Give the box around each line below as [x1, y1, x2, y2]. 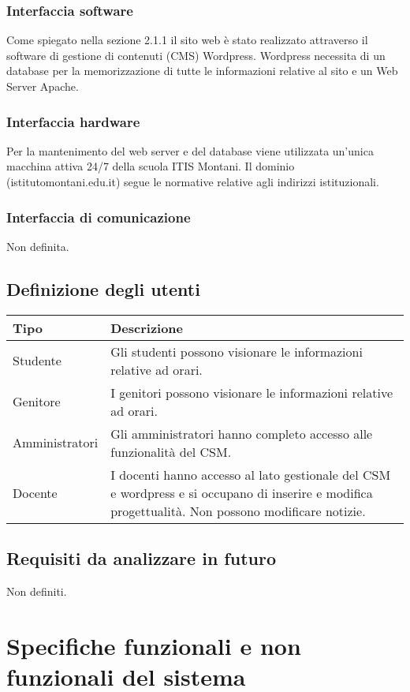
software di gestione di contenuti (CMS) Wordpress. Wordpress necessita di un [6, 47, 386, 63]
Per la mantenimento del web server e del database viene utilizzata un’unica [6, 142, 374, 159]
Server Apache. [6, 78, 79, 94]
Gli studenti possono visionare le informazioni [110, 342, 363, 361]
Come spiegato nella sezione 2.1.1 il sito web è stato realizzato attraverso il [6, 32, 368, 48]
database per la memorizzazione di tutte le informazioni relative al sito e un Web [6, 62, 398, 79]
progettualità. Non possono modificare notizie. [110, 501, 366, 520]
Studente [13, 351, 61, 370]
